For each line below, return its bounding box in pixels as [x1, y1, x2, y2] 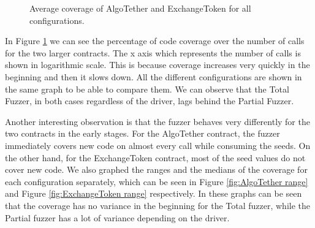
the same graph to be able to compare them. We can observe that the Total [5, 82, 289, 95]
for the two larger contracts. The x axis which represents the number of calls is [5, 46, 301, 59]
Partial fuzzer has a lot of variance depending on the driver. [5, 211, 230, 224]
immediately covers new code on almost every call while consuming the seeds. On [5, 139, 311, 151]
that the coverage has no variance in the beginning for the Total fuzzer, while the [5, 199, 311, 211]
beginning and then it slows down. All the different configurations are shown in [5, 70, 302, 83]
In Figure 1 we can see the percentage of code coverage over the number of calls [5, 34, 305, 47]
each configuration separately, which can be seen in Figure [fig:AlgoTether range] [5, 175, 308, 188]
